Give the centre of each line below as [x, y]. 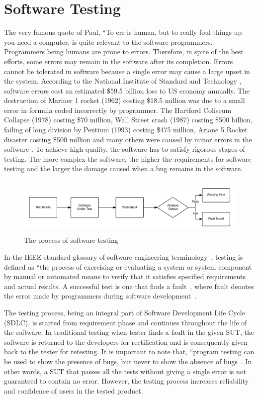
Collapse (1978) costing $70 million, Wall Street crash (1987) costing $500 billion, [128, 120]
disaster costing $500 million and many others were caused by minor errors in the [128, 139]
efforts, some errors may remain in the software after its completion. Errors [119, 61]
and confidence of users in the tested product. [74, 390]
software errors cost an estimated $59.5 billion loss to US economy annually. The [127, 90]
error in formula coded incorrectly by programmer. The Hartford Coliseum [118, 110]
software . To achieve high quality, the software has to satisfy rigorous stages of [125, 149]
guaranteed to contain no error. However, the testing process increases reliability [127, 381]
